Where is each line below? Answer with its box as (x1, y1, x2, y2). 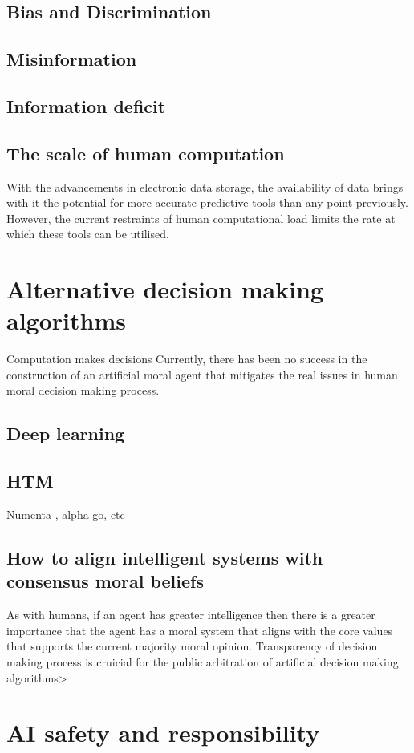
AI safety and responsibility (6, 716, 320, 749)
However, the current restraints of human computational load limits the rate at (6, 209, 396, 226)
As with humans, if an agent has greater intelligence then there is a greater (6, 606, 375, 623)
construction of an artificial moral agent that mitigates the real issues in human (6, 366, 398, 383)
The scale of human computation (6, 140, 285, 165)
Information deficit (6, 93, 166, 118)
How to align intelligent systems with (6, 545, 323, 569)
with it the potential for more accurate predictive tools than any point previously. (6, 194, 408, 211)
